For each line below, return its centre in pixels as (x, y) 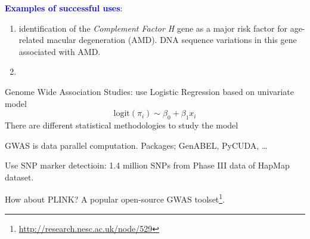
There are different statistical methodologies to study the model (122, 125)
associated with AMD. (60, 51)
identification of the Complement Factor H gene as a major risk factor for (153, 28)
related (31, 40)
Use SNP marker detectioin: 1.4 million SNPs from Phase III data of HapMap (147, 165)
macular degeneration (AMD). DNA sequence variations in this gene (172, 40)
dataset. (19, 177)
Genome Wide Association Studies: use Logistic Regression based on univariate (149, 91)
